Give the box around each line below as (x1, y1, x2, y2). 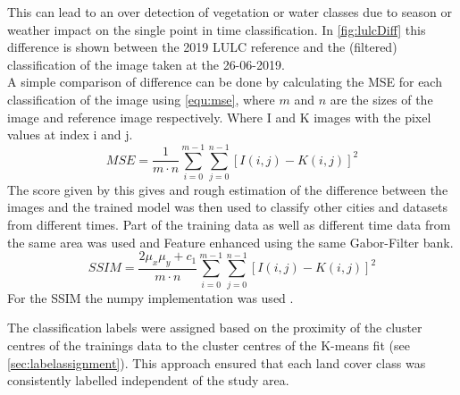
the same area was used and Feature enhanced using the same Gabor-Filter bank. (7, 232, 454, 251)
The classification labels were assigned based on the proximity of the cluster (7, 318, 422, 337)
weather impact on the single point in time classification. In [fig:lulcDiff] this (7, 20, 426, 38)
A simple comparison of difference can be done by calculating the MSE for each (7, 72, 442, 91)
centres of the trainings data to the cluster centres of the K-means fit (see (7, 336, 410, 354)
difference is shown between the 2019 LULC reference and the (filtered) (7, 38, 397, 56)
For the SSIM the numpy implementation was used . (7, 288, 294, 307)
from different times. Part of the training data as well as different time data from (7, 215, 451, 234)
